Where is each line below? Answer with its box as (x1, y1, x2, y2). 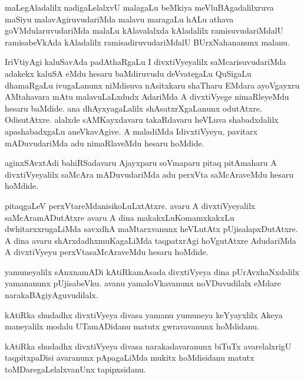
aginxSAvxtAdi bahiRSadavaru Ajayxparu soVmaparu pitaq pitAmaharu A (5, 156, 277, 169)
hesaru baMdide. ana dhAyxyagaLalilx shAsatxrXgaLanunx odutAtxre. (5, 102, 262, 114)
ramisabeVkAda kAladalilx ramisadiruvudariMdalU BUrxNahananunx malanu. (5, 35, 290, 48)
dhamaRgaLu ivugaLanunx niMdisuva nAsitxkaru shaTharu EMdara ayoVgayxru (5, 79, 300, 91)
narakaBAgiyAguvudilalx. (5, 289, 98, 301)
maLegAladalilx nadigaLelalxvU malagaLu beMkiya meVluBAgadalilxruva (5, 1, 274, 13)
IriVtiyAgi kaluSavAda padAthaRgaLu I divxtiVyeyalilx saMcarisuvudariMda (5, 55, 286, 68)
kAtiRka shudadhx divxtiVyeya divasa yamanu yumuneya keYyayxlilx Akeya (5, 308, 283, 321)
